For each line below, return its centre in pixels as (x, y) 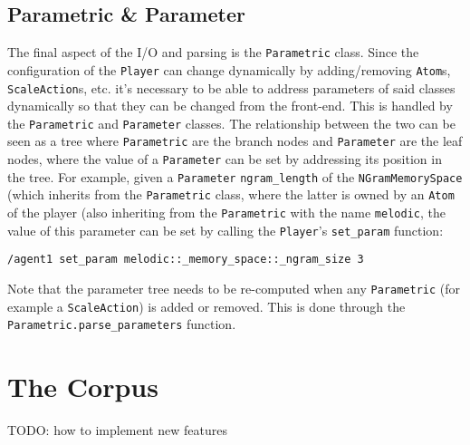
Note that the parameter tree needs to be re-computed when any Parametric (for (234, 289)
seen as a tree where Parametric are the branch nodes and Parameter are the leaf (235, 141)
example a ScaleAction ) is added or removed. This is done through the (206, 306)
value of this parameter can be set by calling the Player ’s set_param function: (225, 230)
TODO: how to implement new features (117, 430)
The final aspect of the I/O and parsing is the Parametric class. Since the (213, 52)
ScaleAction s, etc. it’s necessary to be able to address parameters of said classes (231, 87)
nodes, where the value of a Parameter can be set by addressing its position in (225, 159)
